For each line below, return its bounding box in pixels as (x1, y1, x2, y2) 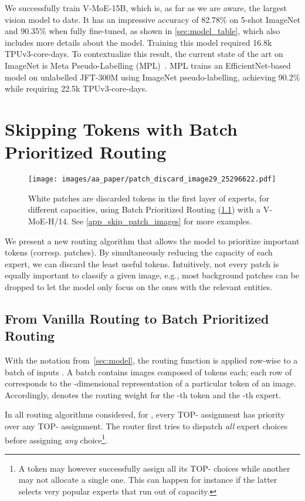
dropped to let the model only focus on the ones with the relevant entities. (5, 280, 273, 292)
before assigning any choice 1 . (5, 432, 108, 446)
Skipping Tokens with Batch (5, 116, 238, 140)
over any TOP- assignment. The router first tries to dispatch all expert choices (5, 420, 288, 432)
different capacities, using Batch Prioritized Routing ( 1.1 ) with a (28, 203, 260, 216)
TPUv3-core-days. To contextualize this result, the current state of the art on (5, 48, 283, 60)
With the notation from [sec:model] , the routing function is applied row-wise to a (5, 354, 298, 366)
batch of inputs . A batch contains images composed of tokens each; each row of (5, 365, 292, 378)
